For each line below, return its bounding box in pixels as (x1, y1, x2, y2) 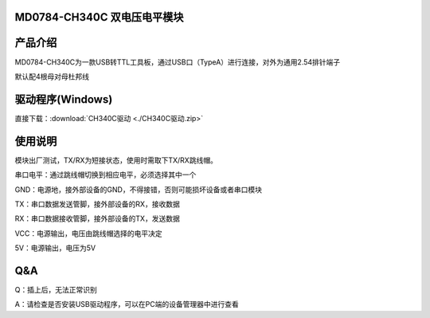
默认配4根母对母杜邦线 (14, 72, 90, 81)
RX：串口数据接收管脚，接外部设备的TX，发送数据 (14, 214, 181, 223)
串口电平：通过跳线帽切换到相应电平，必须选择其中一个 (14, 170, 197, 179)
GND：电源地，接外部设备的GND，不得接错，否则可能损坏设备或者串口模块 (14, 184, 263, 194)
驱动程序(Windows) (14, 92, 113, 106)
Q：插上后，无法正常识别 (14, 285, 97, 294)
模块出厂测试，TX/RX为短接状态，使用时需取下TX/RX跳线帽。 (14, 155, 218, 165)
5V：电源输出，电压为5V (14, 243, 96, 253)
